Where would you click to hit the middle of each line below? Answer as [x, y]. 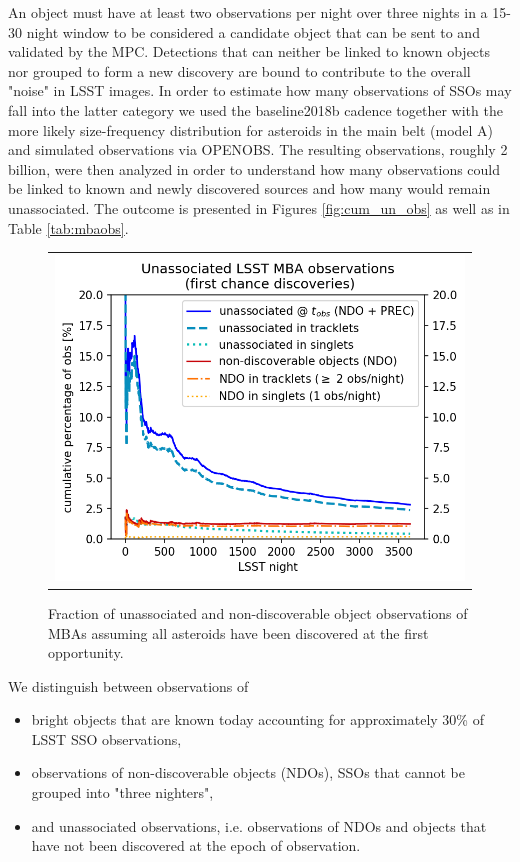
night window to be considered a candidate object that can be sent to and [253, 31]
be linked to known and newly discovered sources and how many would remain [249, 188]
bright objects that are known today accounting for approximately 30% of [257, 719]
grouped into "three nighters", [122, 792]
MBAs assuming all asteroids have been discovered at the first [238, 632]
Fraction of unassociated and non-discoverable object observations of [258, 612]
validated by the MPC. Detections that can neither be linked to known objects [249, 51]
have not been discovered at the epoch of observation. [196, 845]
